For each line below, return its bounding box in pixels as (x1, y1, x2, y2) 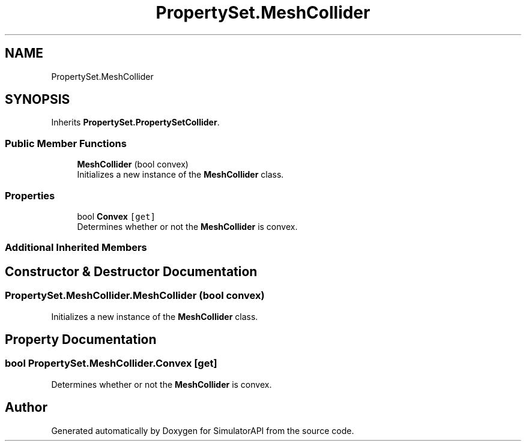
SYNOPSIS (5, 92, 70, 107)
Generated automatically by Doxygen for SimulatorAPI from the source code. (51, 425, 354, 436)
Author (5, 400, 47, 415)
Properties (5, 189, 55, 202)
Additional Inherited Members (5, 241, 147, 254)
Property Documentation (5, 331, 157, 347)
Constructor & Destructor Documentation (5, 264, 258, 279)
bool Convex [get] (77, 211, 156, 221)
